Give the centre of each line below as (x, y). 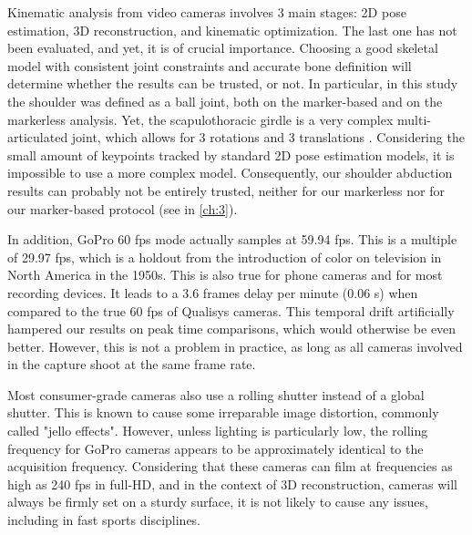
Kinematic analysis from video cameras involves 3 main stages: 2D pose (207, 12)
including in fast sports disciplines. (104, 520)
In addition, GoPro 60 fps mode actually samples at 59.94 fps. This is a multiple (232, 239)
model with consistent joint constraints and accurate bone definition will (210, 65)
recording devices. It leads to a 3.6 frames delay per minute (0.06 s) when (213, 292)
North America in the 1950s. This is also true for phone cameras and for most (225, 275)
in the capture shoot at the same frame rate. (132, 364)
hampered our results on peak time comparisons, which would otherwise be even (232, 329)
